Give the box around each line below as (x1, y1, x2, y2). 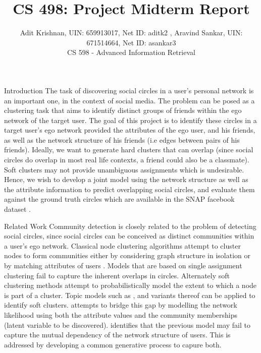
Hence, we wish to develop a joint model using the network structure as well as (4, 174, 248, 185)
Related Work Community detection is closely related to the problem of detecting (4, 220, 256, 231)
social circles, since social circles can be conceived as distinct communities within (4, 230, 254, 241)
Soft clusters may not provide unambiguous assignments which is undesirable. (4, 164, 244, 174)
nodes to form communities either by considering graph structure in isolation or (4, 250, 250, 261)
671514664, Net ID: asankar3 (86, 37, 176, 47)
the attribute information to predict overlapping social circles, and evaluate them (4, 184, 255, 194)
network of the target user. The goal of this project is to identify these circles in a (4, 114, 257, 125)
